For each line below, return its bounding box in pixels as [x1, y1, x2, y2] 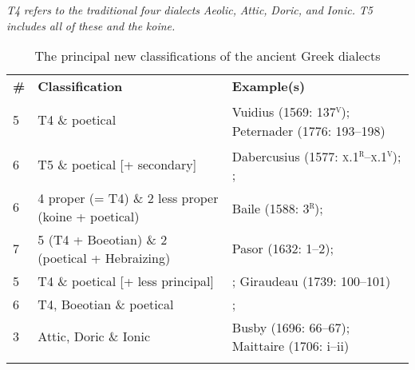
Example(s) [231, 77, 306, 96]
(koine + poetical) [38, 206, 140, 225]
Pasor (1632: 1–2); [231, 239, 334, 258]
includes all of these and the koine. [6, 17, 176, 34]
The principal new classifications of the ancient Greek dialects [34, 46, 381, 66]
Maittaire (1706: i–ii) [231, 336, 350, 355]
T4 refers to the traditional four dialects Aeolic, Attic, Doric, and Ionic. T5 [6, 2, 373, 18]
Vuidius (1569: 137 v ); [231, 100, 350, 121]
